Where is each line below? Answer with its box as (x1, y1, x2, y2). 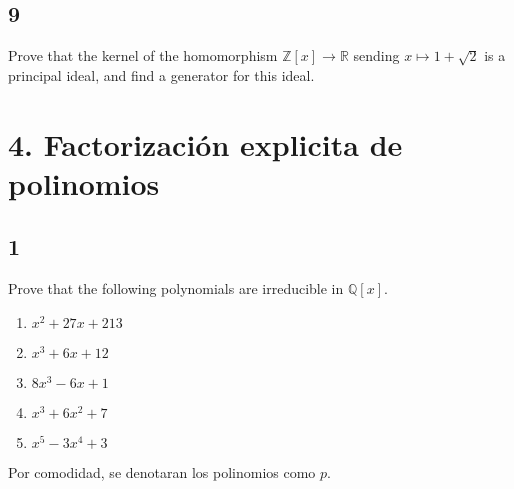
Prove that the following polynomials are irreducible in (8, 278, 344, 299)
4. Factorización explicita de (8, 123, 403, 164)
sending (353, 45, 400, 66)
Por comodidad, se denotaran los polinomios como (8, 461, 316, 482)
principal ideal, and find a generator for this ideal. (8, 64, 315, 85)
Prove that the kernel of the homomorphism (8, 45, 278, 66)
